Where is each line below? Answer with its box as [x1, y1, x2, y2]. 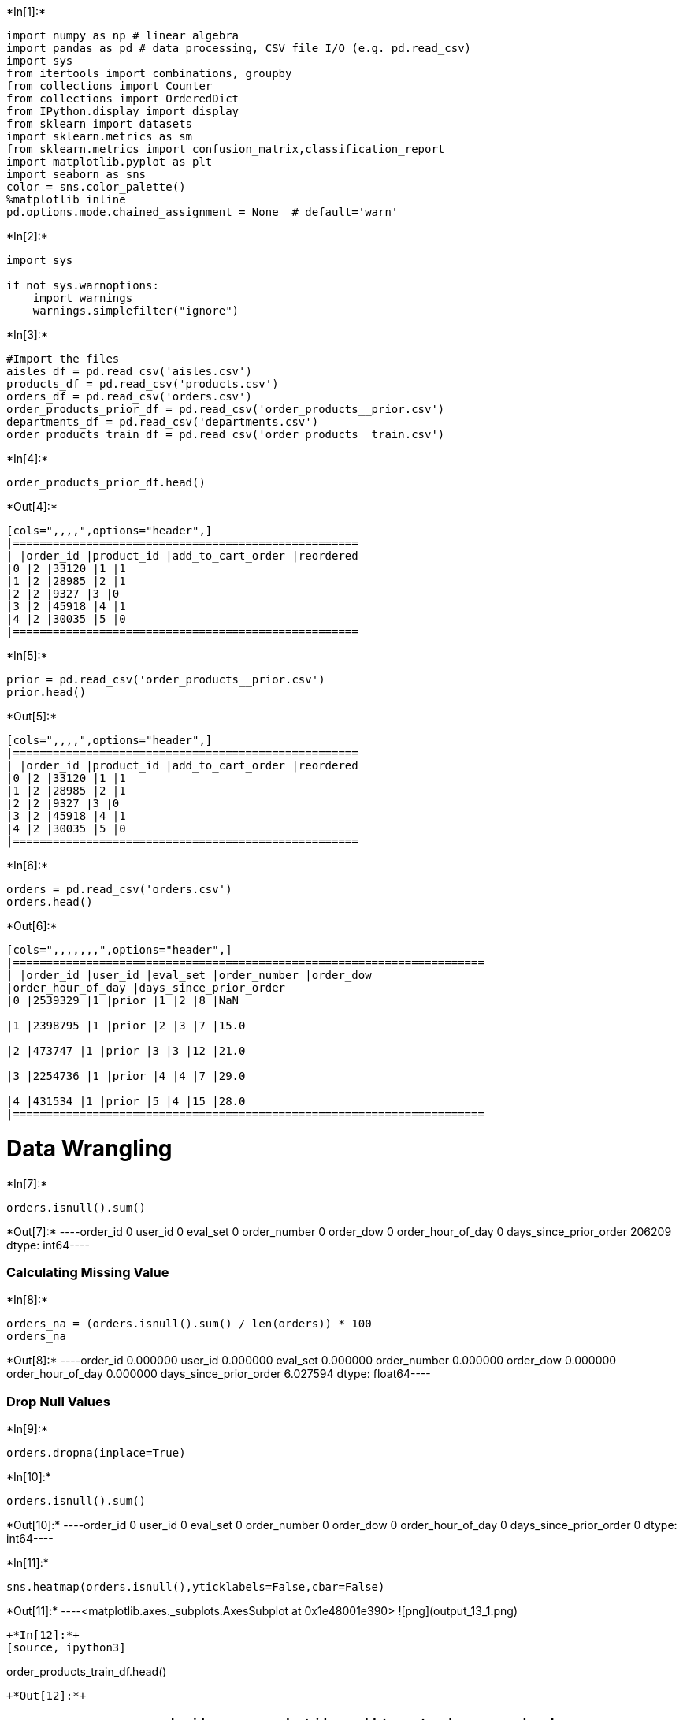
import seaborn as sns [6, 168, 147, 181]
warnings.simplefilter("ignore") [32, 304, 239, 317]
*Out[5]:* [6, 709, 58, 723]
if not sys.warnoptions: [6, 279, 159, 292]
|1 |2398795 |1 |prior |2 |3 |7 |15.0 [6, 1019, 246, 1032]
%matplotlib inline [6, 193, 126, 206]
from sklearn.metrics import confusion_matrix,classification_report [6, 143, 445, 155]
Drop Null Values [6, 1393, 110, 1409]
